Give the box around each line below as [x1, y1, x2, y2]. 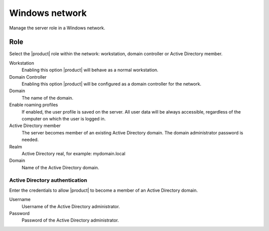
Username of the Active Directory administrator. [21, 203, 120, 209]
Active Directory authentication [9, 177, 87, 184]
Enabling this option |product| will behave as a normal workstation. [21, 67, 159, 73]
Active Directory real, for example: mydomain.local [21, 150, 126, 156]
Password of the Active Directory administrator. [21, 217, 119, 224]
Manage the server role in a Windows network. [9, 25, 106, 31]
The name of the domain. [21, 95, 74, 101]
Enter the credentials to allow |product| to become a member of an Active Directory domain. [9, 187, 198, 193]
